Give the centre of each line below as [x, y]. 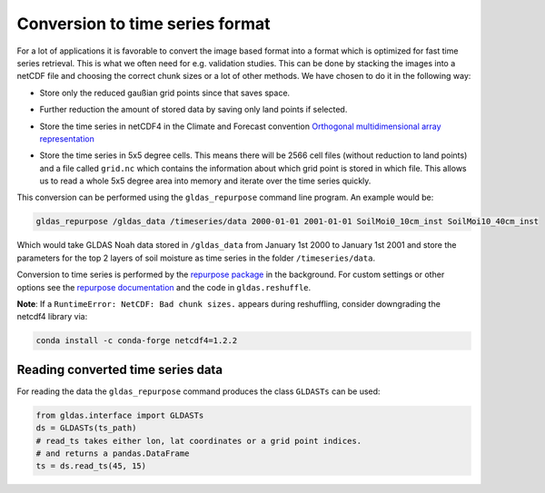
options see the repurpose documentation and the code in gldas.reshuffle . [164, 287]
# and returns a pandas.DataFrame [113, 454]
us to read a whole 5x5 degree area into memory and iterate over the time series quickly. [205, 181]
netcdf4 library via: [52, 317]
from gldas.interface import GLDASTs [120, 415]
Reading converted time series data [119, 369]
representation [67, 138]
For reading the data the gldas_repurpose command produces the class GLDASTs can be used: [198, 391]
